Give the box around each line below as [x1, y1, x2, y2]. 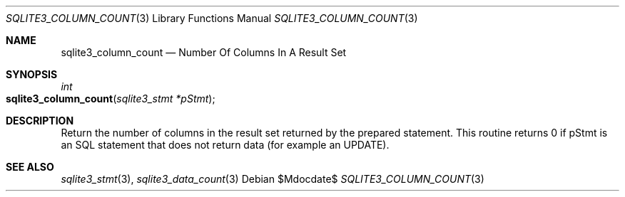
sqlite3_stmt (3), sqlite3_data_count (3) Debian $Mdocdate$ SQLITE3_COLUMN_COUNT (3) [61, 173, 484, 185]
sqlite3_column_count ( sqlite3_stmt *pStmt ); [6, 92, 215, 105]
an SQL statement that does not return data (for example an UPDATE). [61, 139, 390, 151]
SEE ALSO [6, 161, 54, 173]
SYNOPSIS [6, 68, 58, 80]
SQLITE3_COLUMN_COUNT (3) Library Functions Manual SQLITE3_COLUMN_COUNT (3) [6, 12, 418, 24]
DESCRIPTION [6, 115, 74, 127]
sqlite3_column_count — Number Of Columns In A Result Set [61, 46, 347, 58]
